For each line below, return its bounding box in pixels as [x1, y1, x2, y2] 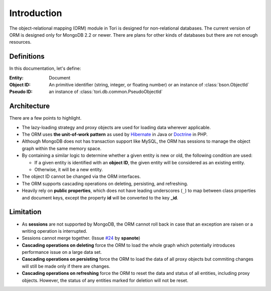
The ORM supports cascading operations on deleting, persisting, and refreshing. [22, 180, 188, 186]
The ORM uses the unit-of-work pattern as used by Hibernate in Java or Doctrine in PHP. [22, 131, 208, 138]
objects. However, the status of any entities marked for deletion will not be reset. [22, 277, 188, 283]
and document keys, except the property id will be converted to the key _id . [22, 195, 178, 201]
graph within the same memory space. [22, 145, 101, 151]
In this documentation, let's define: [9, 65, 81, 71]
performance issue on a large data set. [22, 249, 102, 255]
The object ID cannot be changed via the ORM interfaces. [22, 173, 141, 179]
